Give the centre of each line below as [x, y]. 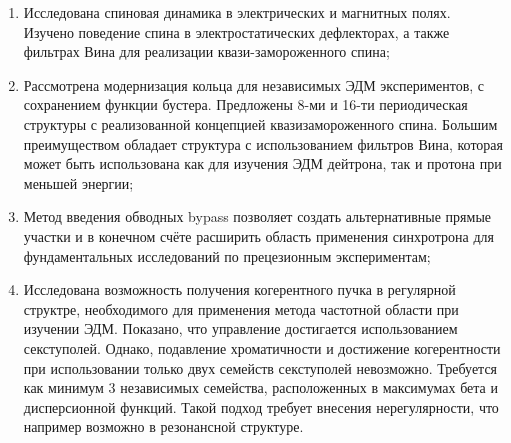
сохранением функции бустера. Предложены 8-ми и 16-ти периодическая [245, 104]
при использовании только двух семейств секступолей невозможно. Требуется [260, 367]
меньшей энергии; [78, 182]
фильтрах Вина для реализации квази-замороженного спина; [206, 51]
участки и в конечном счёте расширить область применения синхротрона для [258, 235]
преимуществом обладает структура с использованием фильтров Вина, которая [263, 143]
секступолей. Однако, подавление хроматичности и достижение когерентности [262, 347]
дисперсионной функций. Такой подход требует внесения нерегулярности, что [261, 406]
